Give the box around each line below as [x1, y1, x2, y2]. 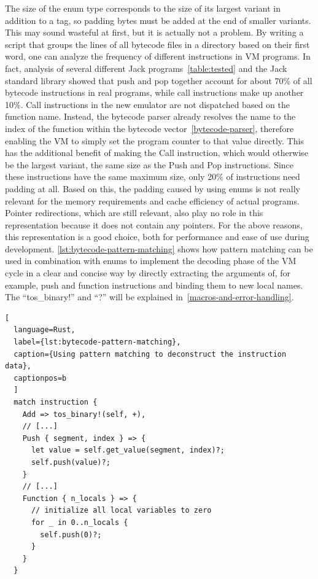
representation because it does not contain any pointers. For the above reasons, [5, 218, 303, 231]
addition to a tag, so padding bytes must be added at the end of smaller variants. [5, 14, 311, 26]
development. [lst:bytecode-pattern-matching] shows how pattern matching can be [5, 242, 313, 255]
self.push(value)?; [31, 457, 111, 467]
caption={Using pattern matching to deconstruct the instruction [14, 349, 287, 359]
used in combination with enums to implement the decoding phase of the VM [5, 254, 297, 267]
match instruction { [14, 398, 98, 406]
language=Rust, [14, 325, 76, 335]
